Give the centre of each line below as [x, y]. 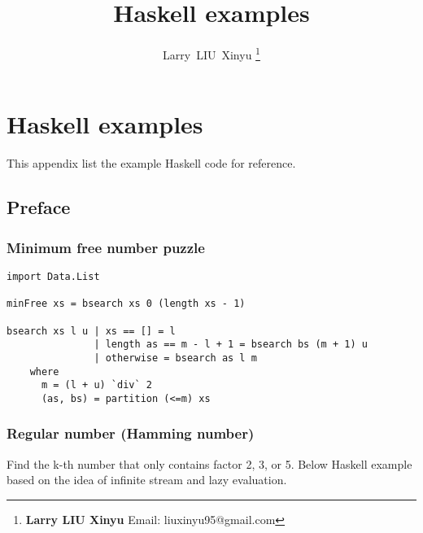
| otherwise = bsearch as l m [175, 358]
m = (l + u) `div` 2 [96, 385]
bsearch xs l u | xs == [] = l [91, 331]
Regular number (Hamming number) [131, 433]
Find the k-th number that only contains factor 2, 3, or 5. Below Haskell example [209, 463]
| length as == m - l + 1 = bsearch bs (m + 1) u [231, 345]
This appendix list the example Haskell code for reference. [151, 163]
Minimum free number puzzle [106, 247]
